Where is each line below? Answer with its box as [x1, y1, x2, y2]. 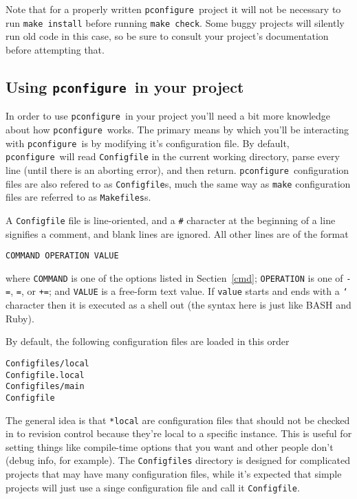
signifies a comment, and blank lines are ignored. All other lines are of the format [6, 226, 349, 241]
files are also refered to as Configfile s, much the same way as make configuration [6, 176, 351, 190]
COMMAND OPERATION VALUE [6, 251, 119, 261]
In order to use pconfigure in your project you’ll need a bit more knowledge [6, 109, 331, 123]
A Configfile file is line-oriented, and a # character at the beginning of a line [6, 212, 336, 227]
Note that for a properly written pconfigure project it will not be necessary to [6, 2, 341, 16]
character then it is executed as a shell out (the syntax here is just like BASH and [6, 298, 351, 312]
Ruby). [6, 311, 34, 325]
